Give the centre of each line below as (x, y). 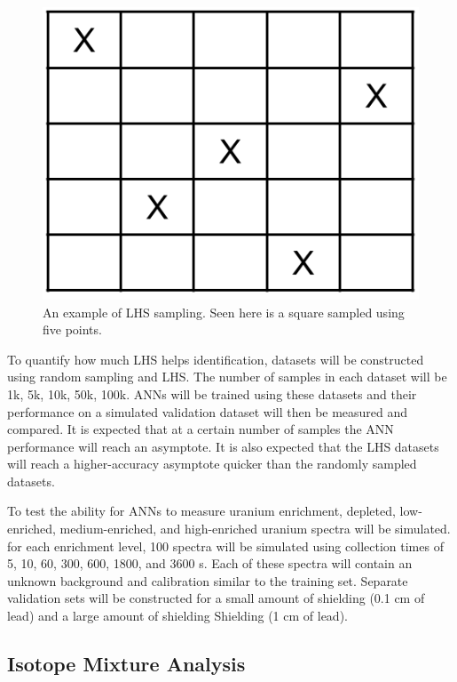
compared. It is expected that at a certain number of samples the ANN (201, 429)
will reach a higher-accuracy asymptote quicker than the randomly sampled (212, 464)
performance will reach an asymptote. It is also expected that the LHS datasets (223, 446)
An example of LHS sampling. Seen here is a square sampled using (224, 312)
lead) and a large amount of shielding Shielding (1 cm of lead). (177, 616)
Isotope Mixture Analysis (126, 664)
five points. (72, 329)
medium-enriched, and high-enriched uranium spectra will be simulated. (255, 529)
